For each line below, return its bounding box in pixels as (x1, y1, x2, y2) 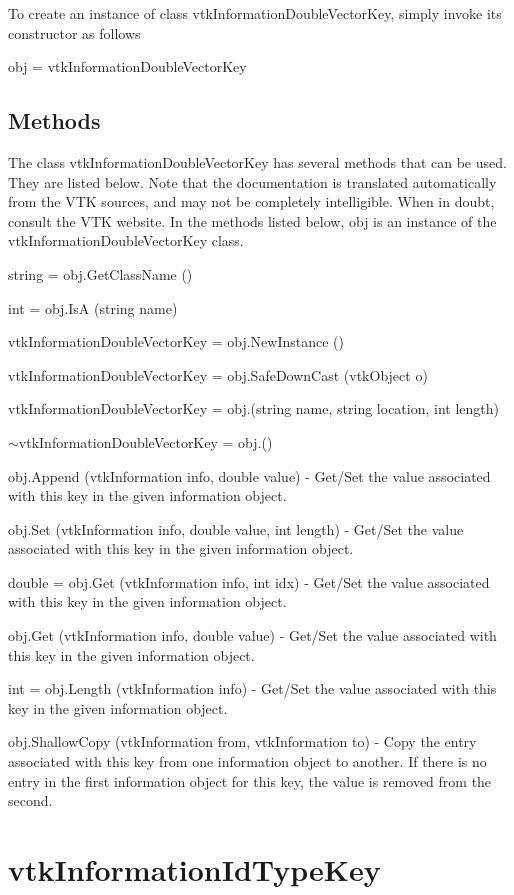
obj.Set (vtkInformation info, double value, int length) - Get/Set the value (8, 518, 464, 539)
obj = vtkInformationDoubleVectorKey (8, 56, 247, 77)
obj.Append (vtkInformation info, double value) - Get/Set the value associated (8, 465, 491, 486)
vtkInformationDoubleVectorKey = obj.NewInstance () (8, 331, 344, 352)
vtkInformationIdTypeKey (8, 849, 381, 890)
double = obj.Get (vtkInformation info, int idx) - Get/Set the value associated (8, 571, 490, 592)
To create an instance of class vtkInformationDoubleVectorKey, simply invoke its (8, 3, 502, 23)
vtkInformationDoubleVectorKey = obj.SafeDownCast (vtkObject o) (8, 364, 428, 385)
